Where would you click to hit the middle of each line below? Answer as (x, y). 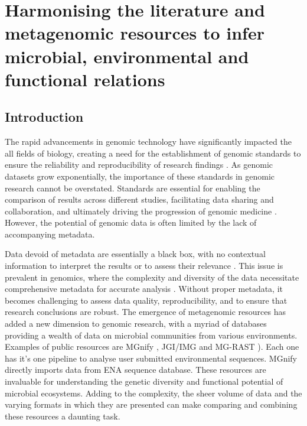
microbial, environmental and (127, 56)
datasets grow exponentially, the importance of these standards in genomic (140, 176)
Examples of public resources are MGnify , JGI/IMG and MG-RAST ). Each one (152, 347)
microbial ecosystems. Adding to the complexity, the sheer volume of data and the (153, 393)
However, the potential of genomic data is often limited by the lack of (131, 222)
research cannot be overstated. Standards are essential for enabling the (133, 188)
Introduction (44, 117)
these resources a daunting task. (63, 416)
